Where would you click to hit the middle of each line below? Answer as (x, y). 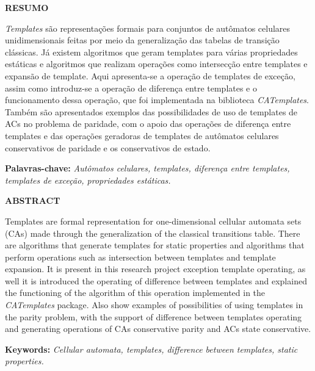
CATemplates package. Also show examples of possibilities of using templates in (154, 305)
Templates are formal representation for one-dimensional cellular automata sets (153, 221)
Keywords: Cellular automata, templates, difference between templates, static (151, 349)
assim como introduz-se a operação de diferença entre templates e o (131, 88)
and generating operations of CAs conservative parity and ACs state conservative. (158, 329)
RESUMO (27, 7)
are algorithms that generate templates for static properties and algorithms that (155, 245)
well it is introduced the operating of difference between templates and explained (156, 280)
